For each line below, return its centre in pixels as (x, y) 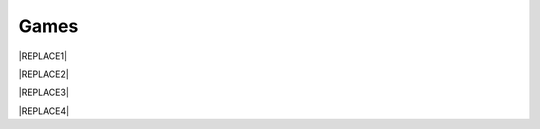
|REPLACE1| (43, 56)
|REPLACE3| (44, 92)
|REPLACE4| (44, 111)
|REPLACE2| (43, 74)
